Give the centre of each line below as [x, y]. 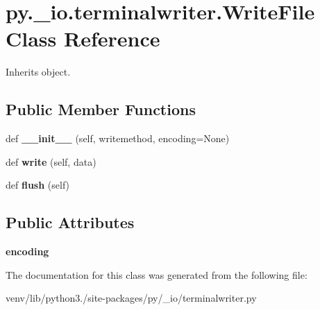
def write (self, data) [51, 161]
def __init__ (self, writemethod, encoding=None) [118, 138]
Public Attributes [70, 222]
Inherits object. [38, 72]
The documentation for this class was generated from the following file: [157, 274]
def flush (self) [38, 185]
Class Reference [83, 38]
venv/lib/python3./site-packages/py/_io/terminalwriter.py [131, 298]
